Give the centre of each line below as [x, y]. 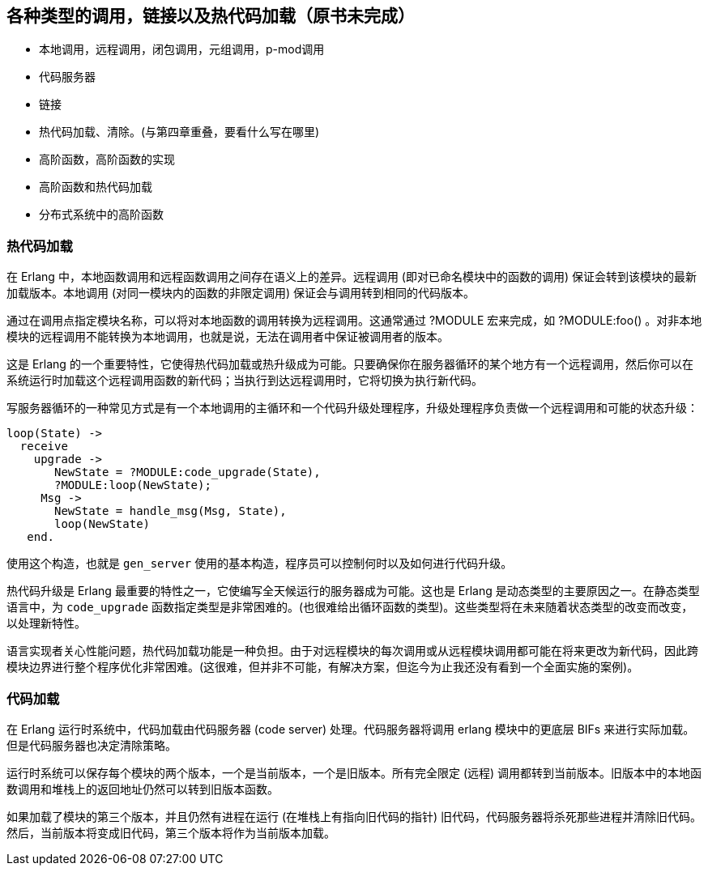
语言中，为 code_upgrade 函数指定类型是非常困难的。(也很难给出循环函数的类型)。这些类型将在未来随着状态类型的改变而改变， [350, 607]
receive [44, 447]
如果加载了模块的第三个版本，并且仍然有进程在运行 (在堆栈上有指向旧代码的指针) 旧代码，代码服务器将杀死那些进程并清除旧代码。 [354, 816]
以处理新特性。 [46, 623]
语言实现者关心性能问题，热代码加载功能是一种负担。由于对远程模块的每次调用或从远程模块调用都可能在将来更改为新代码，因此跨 [352, 651]
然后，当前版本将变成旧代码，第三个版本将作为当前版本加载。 [171, 832]
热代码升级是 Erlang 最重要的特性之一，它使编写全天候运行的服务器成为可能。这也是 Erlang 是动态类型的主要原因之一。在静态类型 [353, 591]
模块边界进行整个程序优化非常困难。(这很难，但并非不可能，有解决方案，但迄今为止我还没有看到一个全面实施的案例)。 [323, 667]
